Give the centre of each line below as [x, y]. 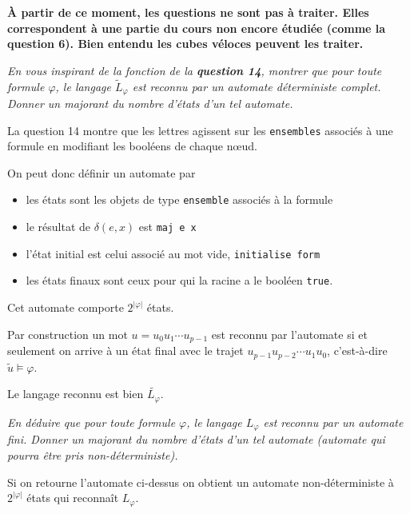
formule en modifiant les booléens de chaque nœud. [132, 146]
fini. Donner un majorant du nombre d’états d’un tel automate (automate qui [196, 439]
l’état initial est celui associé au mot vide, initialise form [173, 253]
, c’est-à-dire [357, 351]
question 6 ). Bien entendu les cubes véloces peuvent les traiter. [185, 44]
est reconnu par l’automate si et [289, 334]
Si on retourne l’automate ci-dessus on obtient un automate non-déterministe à [201, 482]
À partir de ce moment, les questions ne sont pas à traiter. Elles [188, 12]
